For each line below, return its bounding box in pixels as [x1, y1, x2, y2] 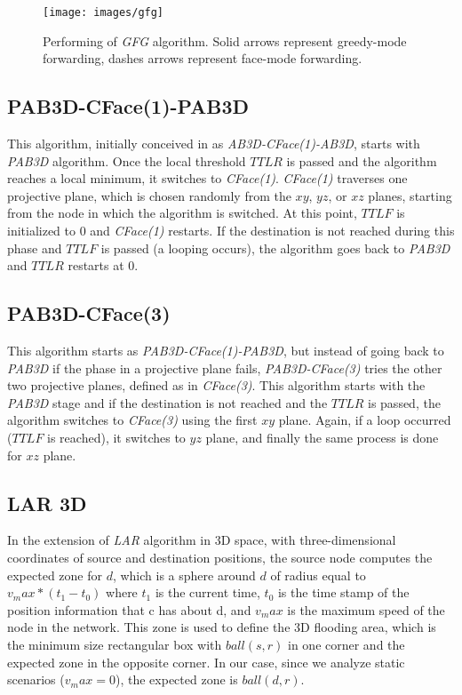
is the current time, [155, 583, 260, 602]
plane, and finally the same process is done [205, 427, 439, 446]
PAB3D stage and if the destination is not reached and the [7, 393, 328, 411]
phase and [7, 238, 62, 257]
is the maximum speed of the [287, 600, 445, 619]
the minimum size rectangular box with [7, 635, 222, 653]
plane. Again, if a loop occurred [278, 411, 451, 429]
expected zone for [7, 565, 102, 584]
